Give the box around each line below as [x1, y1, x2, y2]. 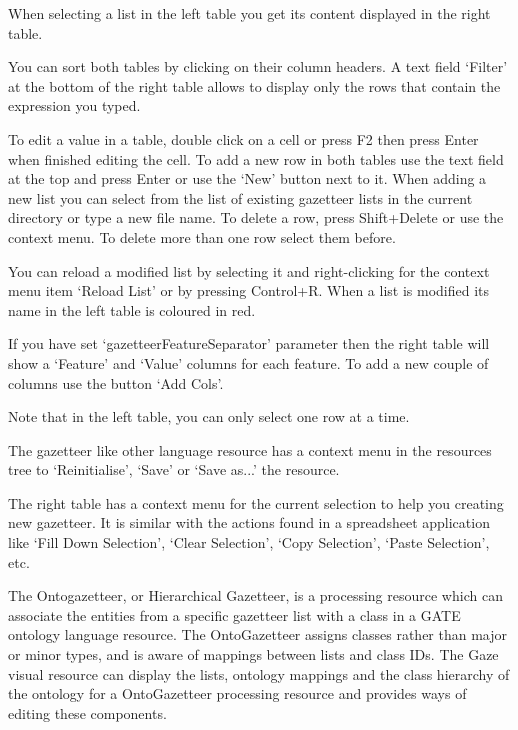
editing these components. [8, 702, 167, 723]
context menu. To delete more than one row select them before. [8, 226, 396, 247]
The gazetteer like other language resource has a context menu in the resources [8, 439, 492, 460]
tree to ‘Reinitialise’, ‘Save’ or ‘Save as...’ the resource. [8, 459, 340, 480]
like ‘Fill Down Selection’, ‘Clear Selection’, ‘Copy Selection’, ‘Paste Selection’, [8, 532, 490, 553]
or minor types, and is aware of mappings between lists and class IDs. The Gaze [8, 644, 499, 665]
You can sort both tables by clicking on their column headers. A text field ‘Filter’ [8, 56, 508, 77]
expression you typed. [8, 95, 141, 116]
